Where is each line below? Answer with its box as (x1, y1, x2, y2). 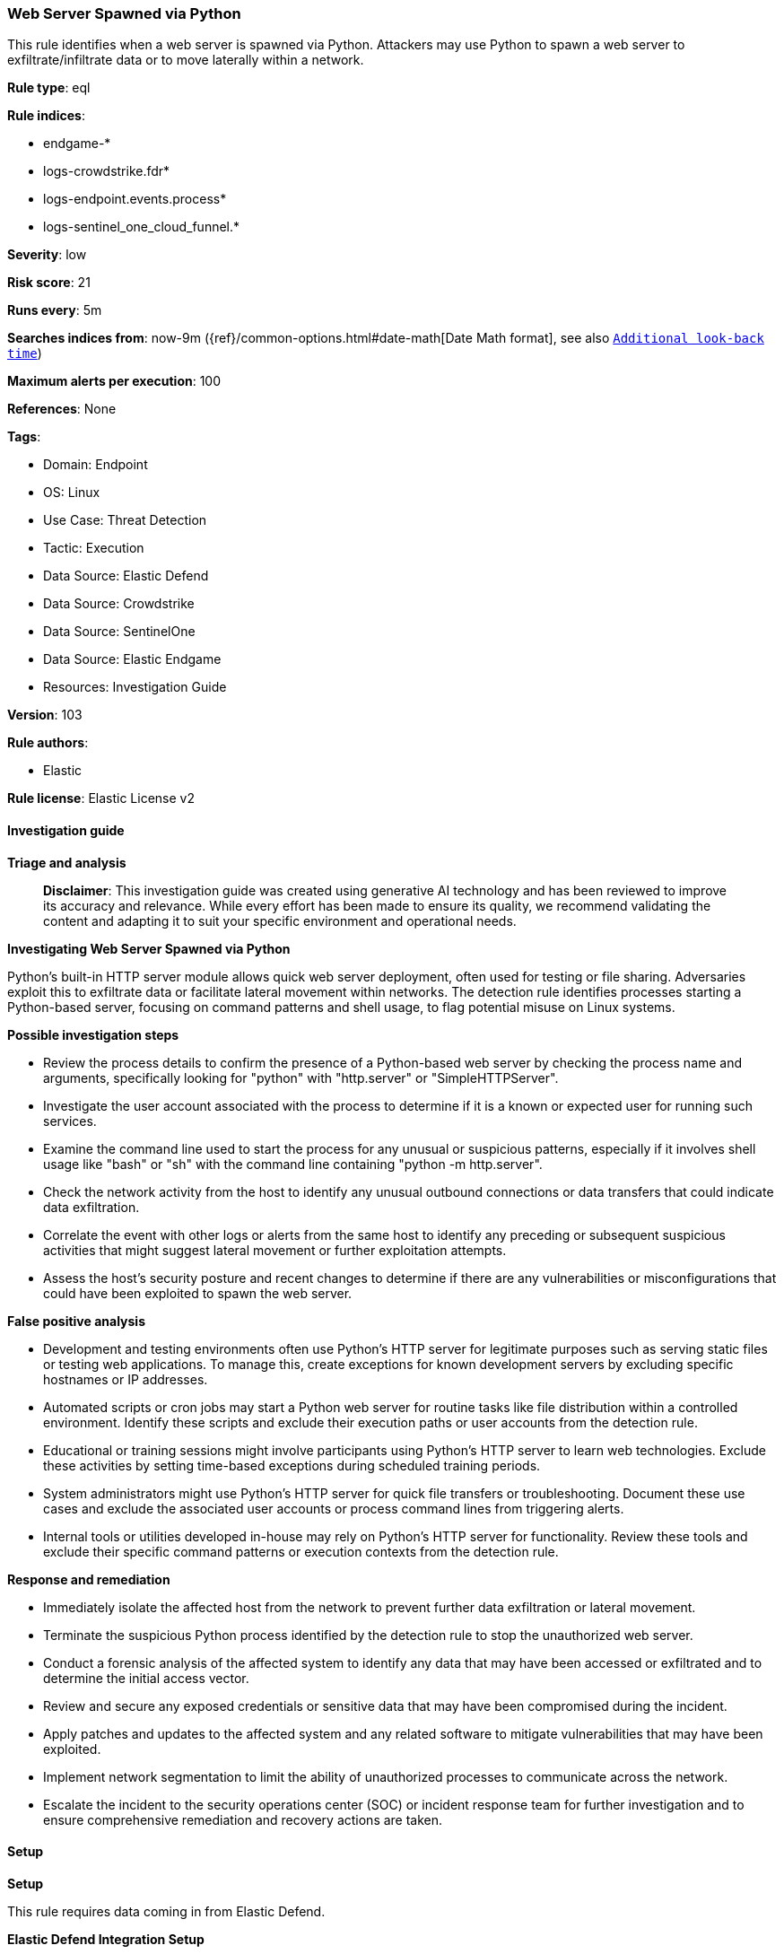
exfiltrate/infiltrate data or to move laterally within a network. (7, 52, 364, 68)
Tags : (7, 429, 41, 445)
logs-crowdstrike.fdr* (43, 163, 170, 179)
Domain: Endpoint (43, 457, 148, 473)
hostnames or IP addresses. (43, 1371, 208, 1387)
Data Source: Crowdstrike (43, 596, 195, 612)
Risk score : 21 (7, 275, 91, 291)
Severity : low (7, 247, 87, 263)
